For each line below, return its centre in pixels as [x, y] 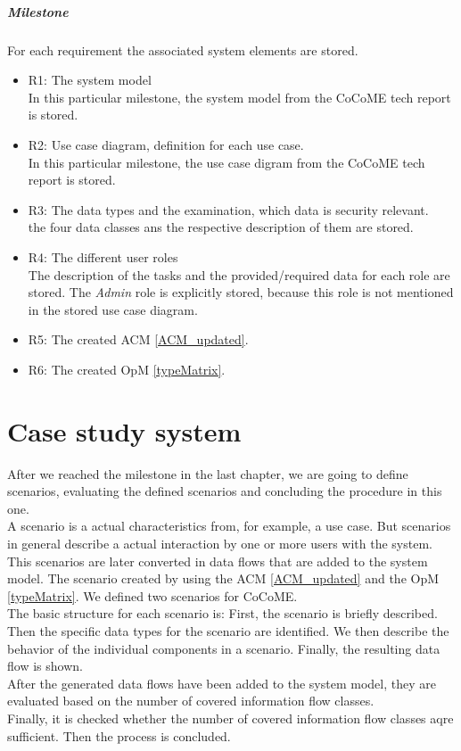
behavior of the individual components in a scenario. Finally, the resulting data [224, 648]
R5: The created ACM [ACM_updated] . [138, 339]
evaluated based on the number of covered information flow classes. [191, 701]
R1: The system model [90, 80]
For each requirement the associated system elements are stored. [183, 50]
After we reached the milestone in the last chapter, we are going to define [208, 473]
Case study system [124, 430]
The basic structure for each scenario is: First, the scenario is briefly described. [222, 613]
